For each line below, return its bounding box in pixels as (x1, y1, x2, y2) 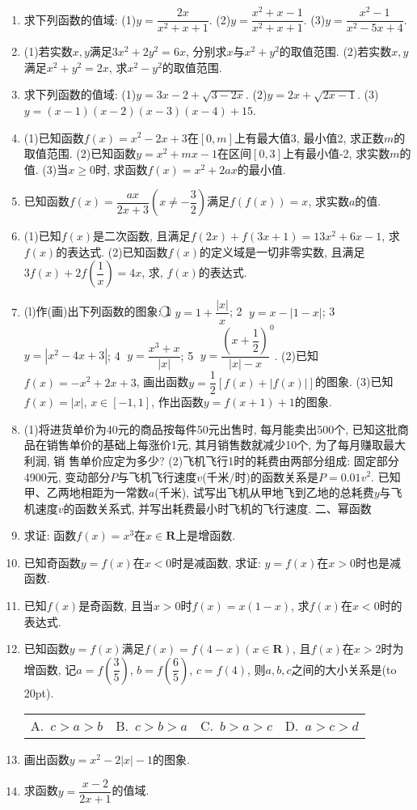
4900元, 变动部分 (23, 468, 111, 485)
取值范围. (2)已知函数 (23, 145, 137, 162)
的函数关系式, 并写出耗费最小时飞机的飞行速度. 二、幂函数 (63, 499, 372, 516)
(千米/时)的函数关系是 (202, 468, 319, 485)
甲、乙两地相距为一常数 (23, 484, 149, 501)
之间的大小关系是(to (291, 660, 397, 677)
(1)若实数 (23, 43, 73, 60)
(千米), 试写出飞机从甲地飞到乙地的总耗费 (154, 484, 374, 501)
